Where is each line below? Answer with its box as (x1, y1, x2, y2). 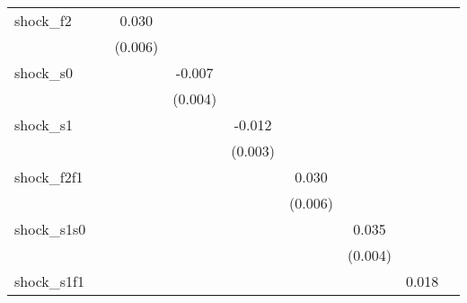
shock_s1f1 (14, 271, 84, 291)
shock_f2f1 (14, 166, 84, 187)
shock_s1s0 (14, 218, 86, 239)
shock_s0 (14, 62, 74, 83)
